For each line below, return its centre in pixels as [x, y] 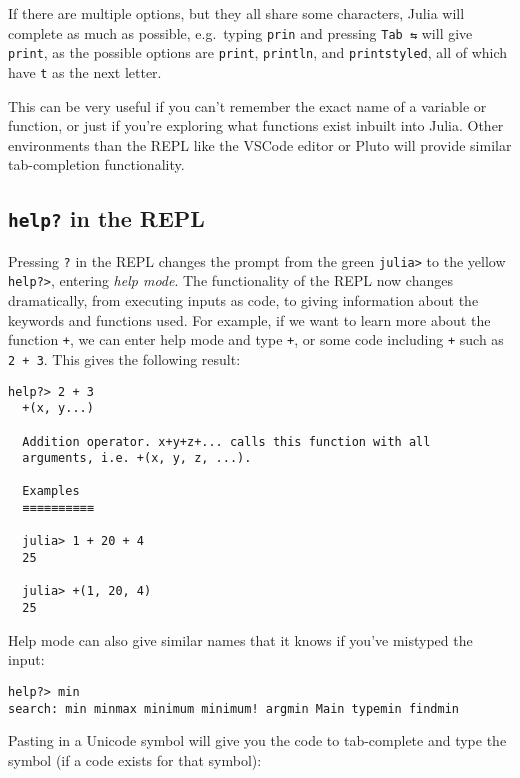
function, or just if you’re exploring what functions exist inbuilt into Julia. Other [256, 125]
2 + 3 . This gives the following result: [124, 358]
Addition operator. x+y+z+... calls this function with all [226, 441]
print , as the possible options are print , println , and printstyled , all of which [258, 52]
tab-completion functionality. [96, 164]
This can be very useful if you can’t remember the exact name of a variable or [247, 105]
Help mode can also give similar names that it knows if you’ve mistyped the [240, 639]
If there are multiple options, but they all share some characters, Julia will [236, 13]
